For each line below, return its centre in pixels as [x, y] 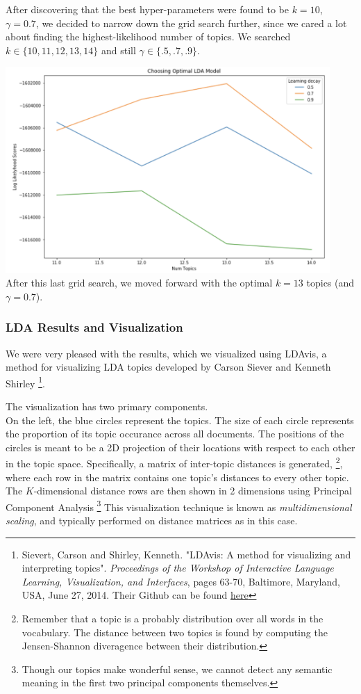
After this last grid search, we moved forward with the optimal [139, 283]
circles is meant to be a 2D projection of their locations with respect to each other [180, 447]
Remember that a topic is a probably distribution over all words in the [173, 619]
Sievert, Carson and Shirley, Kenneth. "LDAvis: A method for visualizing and [186, 554]
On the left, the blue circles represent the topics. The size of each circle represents [180, 420]
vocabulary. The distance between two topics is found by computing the [175, 632]
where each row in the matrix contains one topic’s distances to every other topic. [177, 477]
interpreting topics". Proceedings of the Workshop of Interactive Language [178, 568]
